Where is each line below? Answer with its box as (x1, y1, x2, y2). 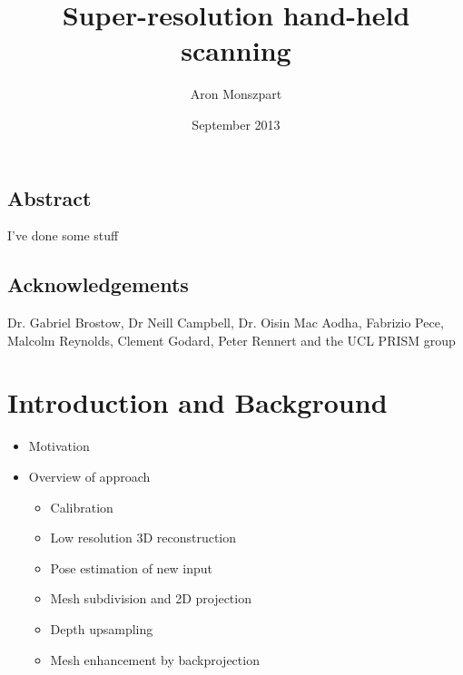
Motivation (28, 436, 90, 455)
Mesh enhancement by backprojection (50, 650, 260, 669)
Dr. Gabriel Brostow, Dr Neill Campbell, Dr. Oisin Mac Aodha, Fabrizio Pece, (7, 313, 444, 332)
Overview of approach (28, 467, 151, 486)
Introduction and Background (7, 384, 388, 421)
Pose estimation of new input (50, 558, 213, 577)
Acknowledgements (7, 270, 189, 298)
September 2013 (192, 114, 281, 133)
